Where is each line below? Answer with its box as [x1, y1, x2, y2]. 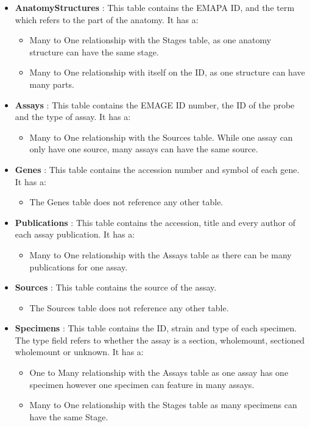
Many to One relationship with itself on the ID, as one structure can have [29, 66, 305, 79]
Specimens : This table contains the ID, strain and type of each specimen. [15, 322, 297, 334]
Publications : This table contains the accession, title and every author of [15, 216, 295, 228]
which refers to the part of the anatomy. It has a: [15, 13, 199, 26]
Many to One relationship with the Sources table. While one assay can [29, 130, 293, 143]
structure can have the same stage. [29, 45, 159, 58]
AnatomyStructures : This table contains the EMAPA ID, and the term [15, 1, 295, 13]
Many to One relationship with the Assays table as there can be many [29, 248, 292, 261]
